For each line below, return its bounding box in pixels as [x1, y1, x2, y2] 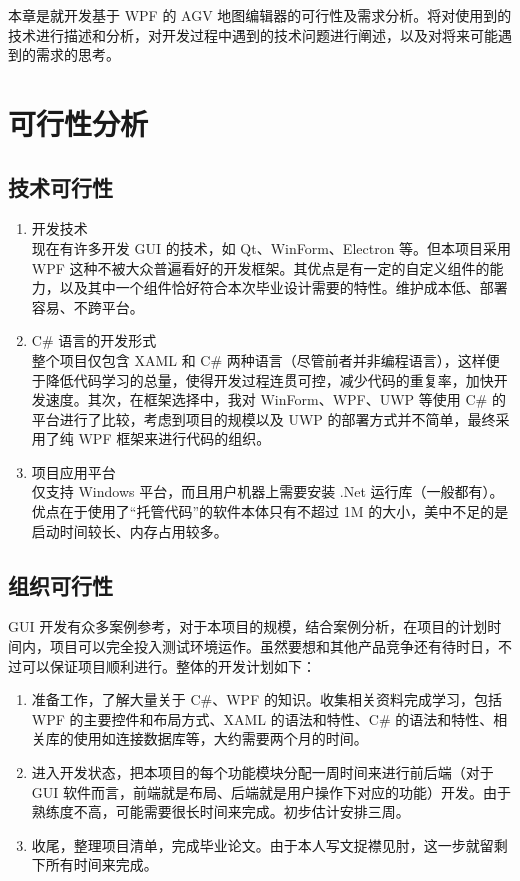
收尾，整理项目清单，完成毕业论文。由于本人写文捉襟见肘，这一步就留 [31, 834, 494, 855]
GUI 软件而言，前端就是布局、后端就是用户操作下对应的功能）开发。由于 [31, 781, 512, 802]
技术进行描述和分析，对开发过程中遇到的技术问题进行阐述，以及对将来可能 [8, 24, 498, 45]
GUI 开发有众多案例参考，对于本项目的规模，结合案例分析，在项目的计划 [8, 616, 488, 637]
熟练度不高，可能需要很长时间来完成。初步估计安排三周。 [31, 801, 410, 822]
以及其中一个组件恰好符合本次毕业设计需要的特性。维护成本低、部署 [59, 277, 508, 298]
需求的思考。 [35, 44, 120, 65]
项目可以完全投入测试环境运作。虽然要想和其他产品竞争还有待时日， [49, 636, 498, 657]
